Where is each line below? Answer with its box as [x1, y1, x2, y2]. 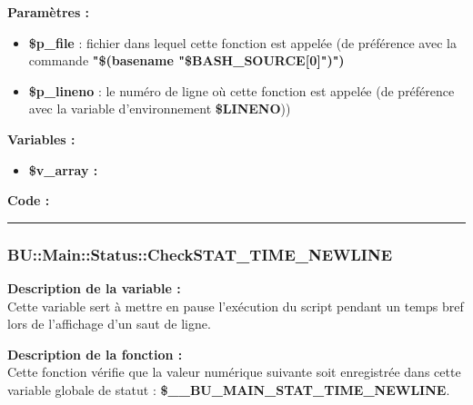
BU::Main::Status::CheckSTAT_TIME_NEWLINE [7, 242, 393, 265]
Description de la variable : [7, 278, 181, 297]
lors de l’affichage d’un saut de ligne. [7, 314, 211, 333]
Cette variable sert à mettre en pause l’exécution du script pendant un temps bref [7, 296, 464, 315]
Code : [7, 191, 50, 210]
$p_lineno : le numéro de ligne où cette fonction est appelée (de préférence [28, 81, 455, 100]
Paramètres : [7, 3, 90, 21]
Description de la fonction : [7, 344, 183, 363]
